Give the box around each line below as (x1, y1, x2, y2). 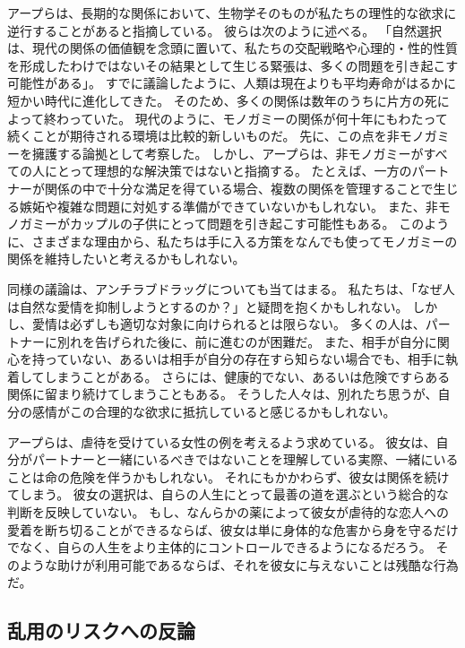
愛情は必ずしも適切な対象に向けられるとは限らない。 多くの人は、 (31, 315, 426, 333)
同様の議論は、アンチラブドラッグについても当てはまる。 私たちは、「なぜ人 (7, 279, 455, 298)
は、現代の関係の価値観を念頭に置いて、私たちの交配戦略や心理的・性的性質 (7, 39, 458, 57)
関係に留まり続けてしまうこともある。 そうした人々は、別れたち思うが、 (7, 384, 438, 403)
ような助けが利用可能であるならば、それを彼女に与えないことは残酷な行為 (19, 555, 459, 574)
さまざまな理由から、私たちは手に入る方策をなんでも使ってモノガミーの (31, 231, 458, 250)
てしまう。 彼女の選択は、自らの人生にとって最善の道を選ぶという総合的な (7, 485, 449, 504)
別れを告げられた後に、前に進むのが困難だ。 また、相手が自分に (56, 332, 437, 350)
